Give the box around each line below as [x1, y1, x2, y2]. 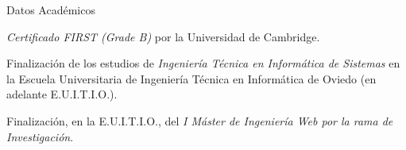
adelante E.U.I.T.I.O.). [6, 86, 118, 102]
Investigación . [6, 128, 74, 144]
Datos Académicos [6, 2, 95, 17]
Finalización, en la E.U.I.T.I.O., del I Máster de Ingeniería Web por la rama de [6, 112, 393, 129]
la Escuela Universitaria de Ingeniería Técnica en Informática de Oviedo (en [6, 70, 377, 87]
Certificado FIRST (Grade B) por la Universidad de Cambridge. [6, 28, 320, 44]
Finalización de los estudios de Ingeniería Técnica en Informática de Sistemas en [6, 55, 400, 71]
